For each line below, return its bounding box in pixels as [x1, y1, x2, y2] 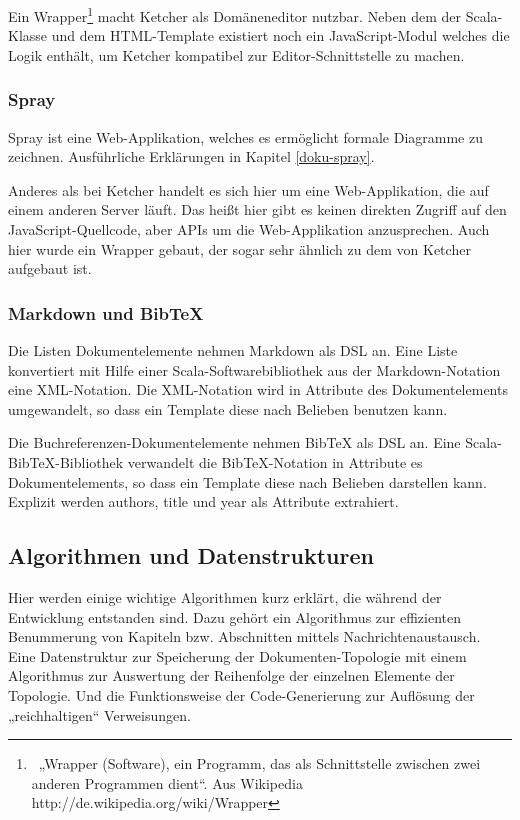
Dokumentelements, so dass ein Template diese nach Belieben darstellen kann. [8, 471, 487, 492]
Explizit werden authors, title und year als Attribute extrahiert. [8, 491, 399, 512]
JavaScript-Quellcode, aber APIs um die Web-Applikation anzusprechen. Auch [8, 219, 490, 240]
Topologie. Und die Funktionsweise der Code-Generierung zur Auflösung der [8, 684, 475, 705]
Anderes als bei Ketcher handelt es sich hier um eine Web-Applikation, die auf [8, 179, 489, 200]
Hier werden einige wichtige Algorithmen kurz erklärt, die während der [8, 586, 442, 607]
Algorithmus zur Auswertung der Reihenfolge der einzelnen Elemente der [8, 665, 455, 686]
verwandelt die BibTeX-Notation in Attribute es [127, 452, 423, 472]
